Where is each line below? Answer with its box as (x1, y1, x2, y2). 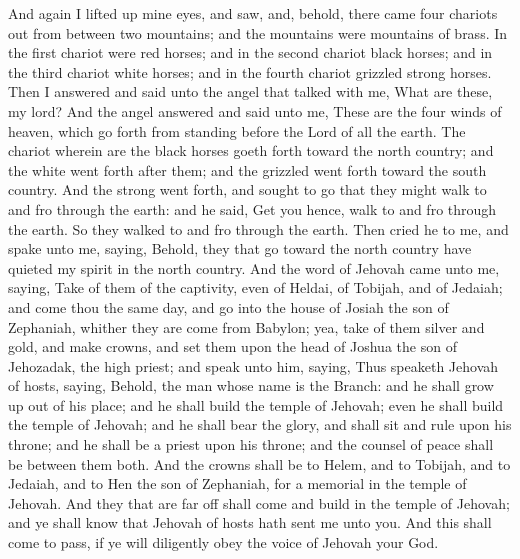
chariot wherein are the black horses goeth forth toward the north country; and (8, 140, 494, 161)
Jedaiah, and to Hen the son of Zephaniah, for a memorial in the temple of (8, 473, 467, 494)
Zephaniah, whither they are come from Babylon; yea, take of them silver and (8, 316, 485, 337)
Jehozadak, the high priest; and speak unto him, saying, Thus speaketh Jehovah (8, 355, 499, 376)
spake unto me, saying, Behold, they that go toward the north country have (8, 238, 472, 259)
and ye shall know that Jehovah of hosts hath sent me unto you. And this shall (8, 512, 492, 533)
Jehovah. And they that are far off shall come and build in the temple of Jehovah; (8, 492, 510, 513)
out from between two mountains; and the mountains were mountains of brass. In (8, 22, 508, 43)
